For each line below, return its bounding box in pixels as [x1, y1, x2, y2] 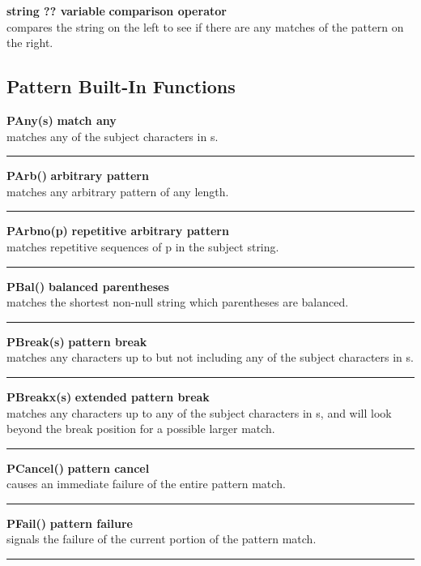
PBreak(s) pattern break [6, 332, 147, 349]
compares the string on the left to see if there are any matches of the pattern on [6, 18, 404, 35]
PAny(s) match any [6, 111, 117, 128]
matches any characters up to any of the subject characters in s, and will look [6, 404, 392, 421]
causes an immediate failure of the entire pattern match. [6, 475, 286, 492]
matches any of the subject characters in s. [6, 127, 219, 144]
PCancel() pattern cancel [6, 459, 150, 476]
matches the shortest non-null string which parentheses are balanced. [6, 294, 349, 311]
